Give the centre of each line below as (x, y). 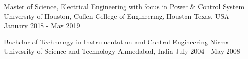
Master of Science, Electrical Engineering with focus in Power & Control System (124, 6)
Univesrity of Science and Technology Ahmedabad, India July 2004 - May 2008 (122, 51)
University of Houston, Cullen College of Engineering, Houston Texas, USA (117, 16)
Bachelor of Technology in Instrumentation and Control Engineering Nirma (117, 41)
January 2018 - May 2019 (42, 25)
